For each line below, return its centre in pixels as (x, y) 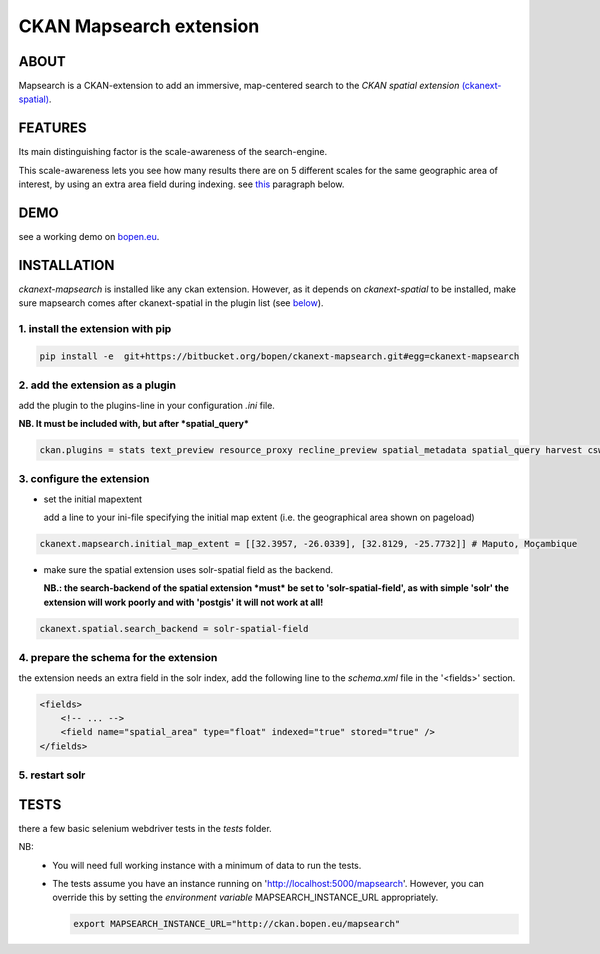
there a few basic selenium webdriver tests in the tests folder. (145, 828)
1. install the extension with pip (95, 329)
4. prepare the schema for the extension (118, 658)
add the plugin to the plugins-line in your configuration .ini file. (146, 405)
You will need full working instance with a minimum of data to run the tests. (207, 865)
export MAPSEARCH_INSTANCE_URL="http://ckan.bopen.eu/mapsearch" (237, 924)
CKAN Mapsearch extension (139, 26)
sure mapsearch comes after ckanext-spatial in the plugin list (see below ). (171, 303)
